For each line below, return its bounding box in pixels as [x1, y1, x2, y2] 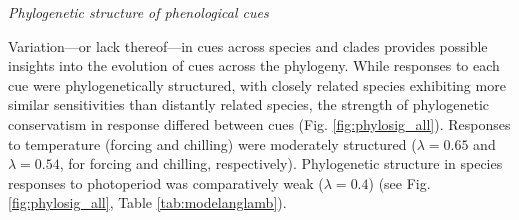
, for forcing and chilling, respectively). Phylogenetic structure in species [59, 153, 503, 174]
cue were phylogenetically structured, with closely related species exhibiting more [8, 74, 506, 95]
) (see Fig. [368, 172, 431, 193]
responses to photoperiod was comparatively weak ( [8, 172, 324, 193]
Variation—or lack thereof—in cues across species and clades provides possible [8, 35, 488, 56]
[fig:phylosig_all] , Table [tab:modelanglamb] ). [8, 192, 287, 213]
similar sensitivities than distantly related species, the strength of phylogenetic [8, 94, 490, 115]
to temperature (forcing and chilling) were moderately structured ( [8, 133, 417, 154]
